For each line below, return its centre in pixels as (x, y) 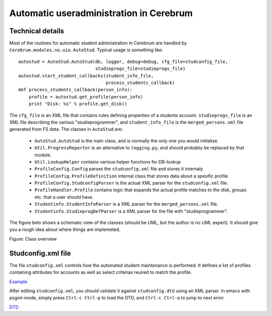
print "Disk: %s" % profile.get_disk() (78, 104)
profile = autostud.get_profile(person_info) (86, 97)
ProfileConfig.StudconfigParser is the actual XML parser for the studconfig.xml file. (131, 183)
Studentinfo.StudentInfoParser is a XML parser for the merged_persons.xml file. (126, 204)
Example (18, 281)
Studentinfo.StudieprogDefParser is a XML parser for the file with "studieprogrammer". (131, 211)
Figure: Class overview (33, 239)
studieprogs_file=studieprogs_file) (140, 69)
